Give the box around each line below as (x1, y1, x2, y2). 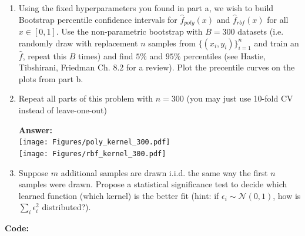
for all (267, 13, 289, 25)
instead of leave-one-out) (18, 104, 107, 116)
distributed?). (42, 201, 91, 213)
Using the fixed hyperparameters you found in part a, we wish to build (18, 2, 274, 14)
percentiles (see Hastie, (183, 49, 266, 62)
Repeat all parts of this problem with (18, 92, 153, 104)
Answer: (18, 123, 52, 136)
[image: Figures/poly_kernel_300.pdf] (18, 138, 170, 147)
